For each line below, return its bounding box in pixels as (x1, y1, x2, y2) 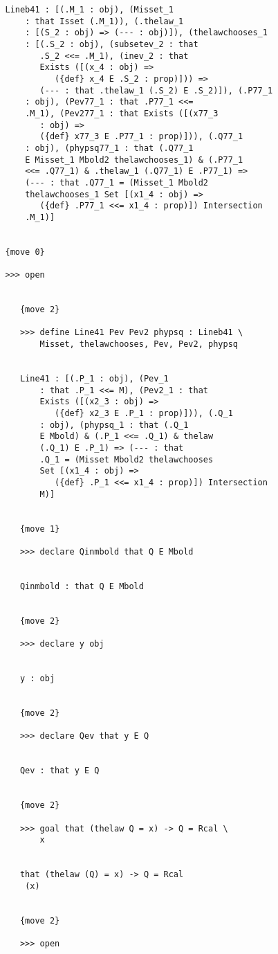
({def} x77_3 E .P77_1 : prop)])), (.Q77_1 (39, 132, 243, 142)
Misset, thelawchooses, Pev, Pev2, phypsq (39, 339, 238, 350)
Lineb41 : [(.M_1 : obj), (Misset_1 (5, 5, 174, 15)
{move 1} (19, 523, 60, 534)
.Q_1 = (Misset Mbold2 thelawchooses (39, 454, 214, 465)
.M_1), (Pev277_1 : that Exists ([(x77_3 (25, 108, 219, 118)
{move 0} (5, 246, 45, 257)
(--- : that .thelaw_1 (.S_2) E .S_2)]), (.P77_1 (39, 85, 273, 96)
